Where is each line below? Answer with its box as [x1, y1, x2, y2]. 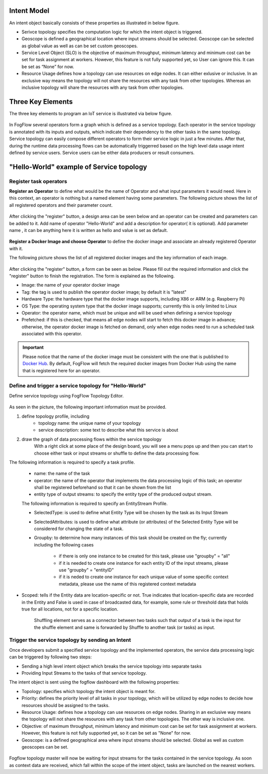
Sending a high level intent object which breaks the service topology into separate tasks [21, 663, 202, 669]
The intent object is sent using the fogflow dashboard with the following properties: [9, 679, 180, 685]
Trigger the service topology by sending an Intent [9, 636, 132, 643]
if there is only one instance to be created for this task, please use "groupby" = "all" [59, 553, 230, 559]
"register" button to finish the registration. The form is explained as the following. [9, 273, 175, 279]
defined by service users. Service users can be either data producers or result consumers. [9, 150, 195, 155]
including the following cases [34, 542, 94, 547]
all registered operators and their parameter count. [9, 202, 113, 208]
